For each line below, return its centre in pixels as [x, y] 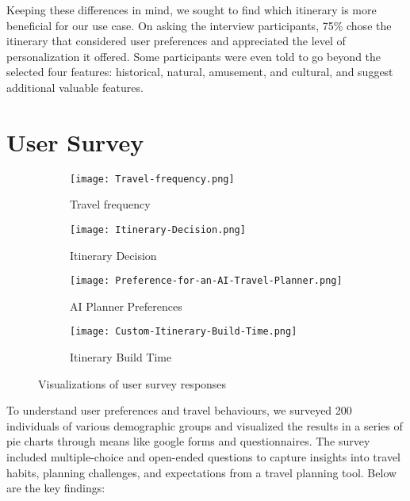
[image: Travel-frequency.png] [152, 179]
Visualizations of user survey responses [132, 383]
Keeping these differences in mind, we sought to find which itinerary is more [192, 10]
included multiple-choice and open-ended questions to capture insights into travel [204, 457]
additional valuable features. [75, 87]
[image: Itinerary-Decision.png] [158, 229]
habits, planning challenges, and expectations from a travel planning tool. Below [202, 472]
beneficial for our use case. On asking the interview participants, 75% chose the [199, 25]
